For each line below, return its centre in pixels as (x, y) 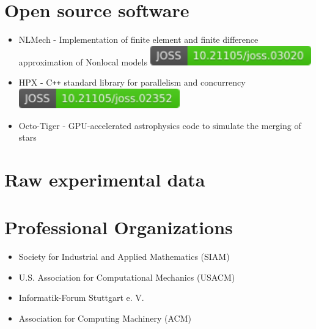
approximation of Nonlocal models (83, 61)
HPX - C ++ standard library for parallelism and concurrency (132, 82)
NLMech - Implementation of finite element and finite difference (138, 39)
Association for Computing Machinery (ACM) (105, 318)
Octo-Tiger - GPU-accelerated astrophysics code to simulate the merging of (160, 125)
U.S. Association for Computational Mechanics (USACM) (127, 277)
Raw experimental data (105, 179)
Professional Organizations (119, 227)
